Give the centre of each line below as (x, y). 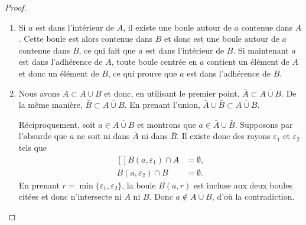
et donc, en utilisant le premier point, (172, 93)
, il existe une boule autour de (177, 27)
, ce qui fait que (107, 50)
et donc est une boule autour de (222, 39)
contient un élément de (248, 62)
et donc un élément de (59, 73)
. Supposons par (264, 124)
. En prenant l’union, (162, 105)
